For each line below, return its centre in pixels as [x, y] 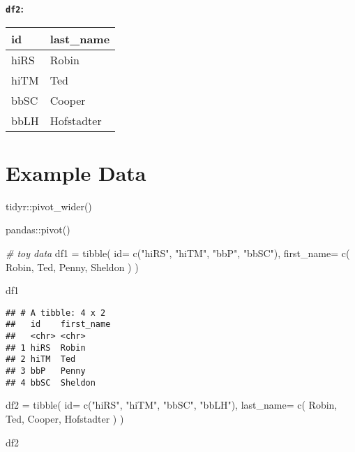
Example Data [76, 172]
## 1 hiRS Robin [46, 348]
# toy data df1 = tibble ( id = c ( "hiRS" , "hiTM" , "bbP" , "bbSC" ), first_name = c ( [178, 253]
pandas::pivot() [38, 229]
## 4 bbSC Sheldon [51, 382]
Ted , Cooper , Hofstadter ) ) [65, 418]
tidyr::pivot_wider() [49, 206]
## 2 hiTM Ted [41, 359]
